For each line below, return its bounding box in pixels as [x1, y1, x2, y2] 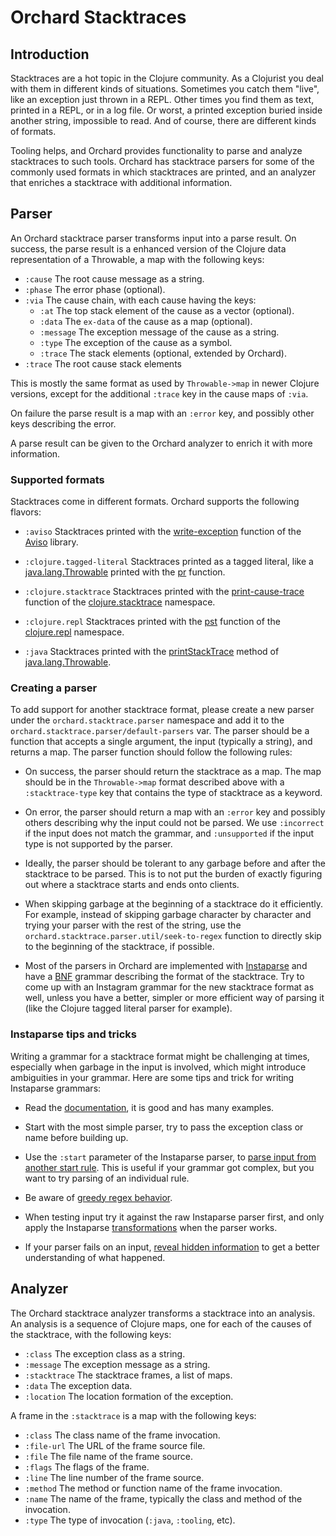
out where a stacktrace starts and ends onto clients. [24, 879, 240, 891]
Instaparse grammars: [10, 1082, 102, 1094]
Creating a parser [10, 681, 98, 695]
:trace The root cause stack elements [24, 357, 182, 370]
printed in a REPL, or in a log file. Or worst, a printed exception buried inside [10, 104, 323, 116]
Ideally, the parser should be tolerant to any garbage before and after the [24, 857, 326, 870]
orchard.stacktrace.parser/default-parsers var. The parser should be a [10, 725, 310, 737]
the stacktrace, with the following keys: [10, 1328, 172, 1340]
